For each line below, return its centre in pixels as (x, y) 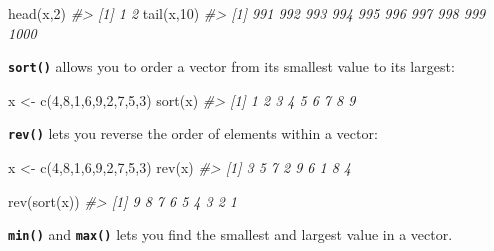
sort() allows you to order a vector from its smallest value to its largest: (231, 66)
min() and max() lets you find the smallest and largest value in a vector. (230, 234)
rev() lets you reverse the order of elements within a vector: (193, 133)
